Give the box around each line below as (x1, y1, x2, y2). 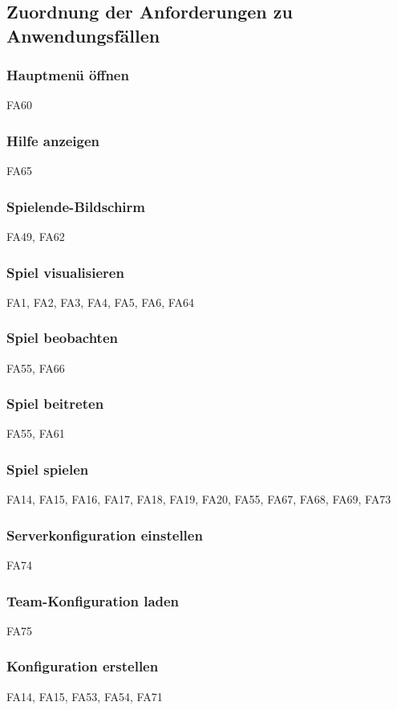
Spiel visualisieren (6, 262, 124, 282)
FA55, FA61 (6, 425, 65, 442)
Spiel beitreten (6, 394, 104, 414)
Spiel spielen (6, 459, 89, 479)
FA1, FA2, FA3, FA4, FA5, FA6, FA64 (6, 293, 194, 310)
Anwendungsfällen (6, 22, 160, 47)
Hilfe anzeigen (6, 130, 100, 150)
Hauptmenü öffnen (6, 65, 129, 85)
